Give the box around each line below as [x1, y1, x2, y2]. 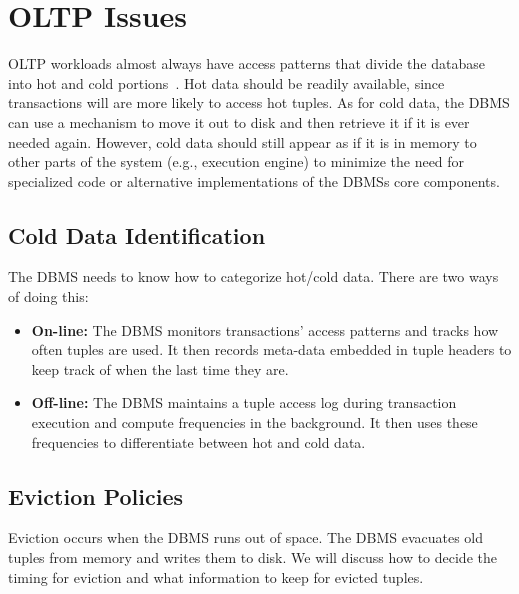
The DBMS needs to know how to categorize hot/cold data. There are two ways [8, 266, 499, 287]
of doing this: [8, 286, 89, 307]
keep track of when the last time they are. [31, 358, 289, 379]
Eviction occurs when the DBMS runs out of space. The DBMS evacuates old [8, 527, 484, 548]
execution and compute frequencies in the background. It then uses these [31, 412, 478, 433]
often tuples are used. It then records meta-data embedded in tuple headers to [31, 339, 512, 360]
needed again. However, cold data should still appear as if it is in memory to [8, 131, 477, 152]
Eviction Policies [8, 480, 184, 511]
